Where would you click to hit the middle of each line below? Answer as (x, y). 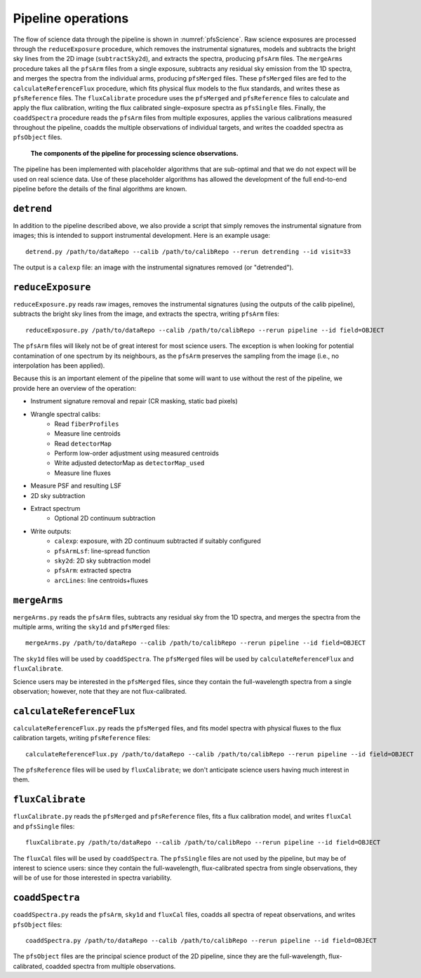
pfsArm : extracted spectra (93, 570)
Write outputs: (51, 531)
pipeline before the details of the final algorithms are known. (100, 189)
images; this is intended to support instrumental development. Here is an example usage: (141, 236)
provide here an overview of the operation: (75, 388)
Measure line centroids (87, 434)
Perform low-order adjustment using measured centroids (136, 453)
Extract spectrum (55, 509)
